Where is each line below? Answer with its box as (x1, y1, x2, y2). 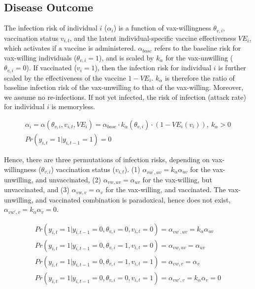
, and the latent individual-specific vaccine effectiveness (69, 32, 236, 43)
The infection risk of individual (4, 23, 97, 33)
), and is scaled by (99, 52, 154, 62)
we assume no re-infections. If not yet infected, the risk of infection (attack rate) (4, 91, 246, 102)
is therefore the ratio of (164, 72, 235, 83)
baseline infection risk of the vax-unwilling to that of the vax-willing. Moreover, (4, 82, 244, 92)
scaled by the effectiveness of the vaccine (4, 72, 126, 83)
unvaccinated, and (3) (4, 184, 70, 195)
